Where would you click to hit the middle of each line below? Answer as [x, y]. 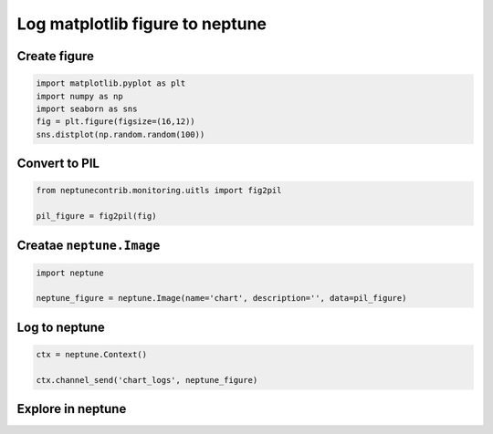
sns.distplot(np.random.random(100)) [121, 134]
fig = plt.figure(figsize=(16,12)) [115, 122]
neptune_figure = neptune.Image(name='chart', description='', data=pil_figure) [221, 298]
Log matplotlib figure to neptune [142, 24]
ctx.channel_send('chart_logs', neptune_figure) [147, 380]
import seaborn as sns [87, 108]
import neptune [70, 273]
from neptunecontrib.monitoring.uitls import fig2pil [159, 191]
